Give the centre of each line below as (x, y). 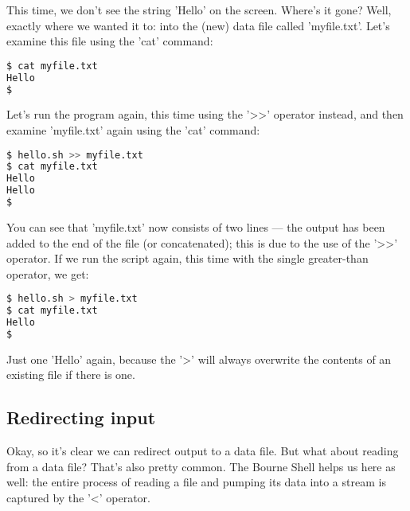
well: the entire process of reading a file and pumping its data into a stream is (196, 482)
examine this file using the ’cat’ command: (110, 41)
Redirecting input (81, 417)
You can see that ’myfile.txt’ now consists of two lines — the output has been (196, 226)
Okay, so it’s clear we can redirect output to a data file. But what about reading (203, 451)
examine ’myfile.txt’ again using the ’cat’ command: (133, 130)
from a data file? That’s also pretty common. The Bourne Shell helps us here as (201, 466)
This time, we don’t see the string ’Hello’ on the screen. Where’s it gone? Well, (199, 10)
